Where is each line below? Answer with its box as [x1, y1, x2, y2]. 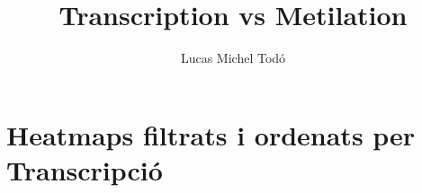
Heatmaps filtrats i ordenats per [6, 116, 416, 153]
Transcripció [6, 151, 163, 188]
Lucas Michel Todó [180, 48, 286, 67]
